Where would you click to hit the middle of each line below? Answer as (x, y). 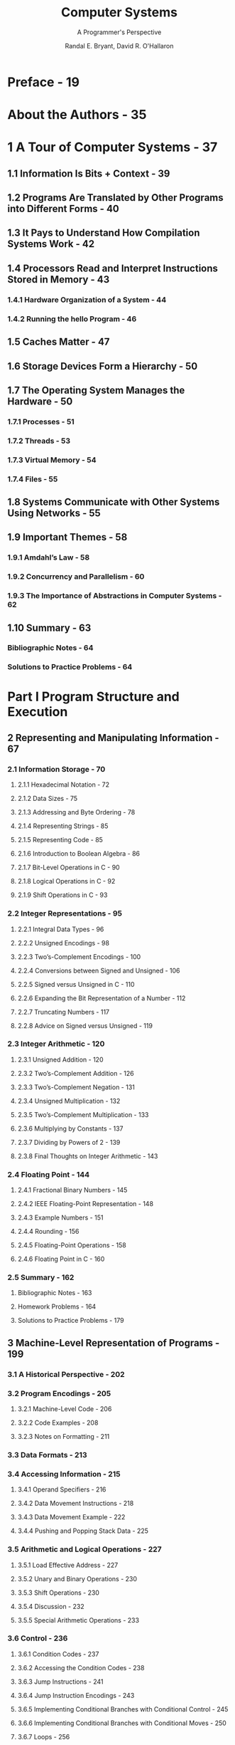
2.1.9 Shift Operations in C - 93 (62, 895)
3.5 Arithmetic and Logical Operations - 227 (84, 1549)
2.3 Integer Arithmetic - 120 (56, 1044)
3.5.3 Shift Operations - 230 (58, 1593)
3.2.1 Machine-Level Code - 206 (65, 1409)
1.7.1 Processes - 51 (41, 421)
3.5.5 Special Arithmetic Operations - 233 (78, 1620)
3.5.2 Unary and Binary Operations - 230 (77, 1578)
